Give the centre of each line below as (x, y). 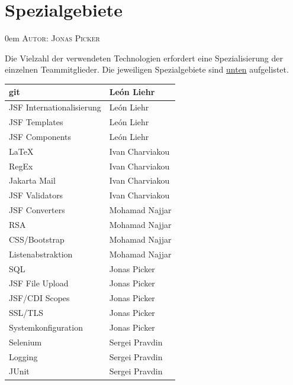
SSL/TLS (26, 313)
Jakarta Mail (32, 180)
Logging (23, 356)
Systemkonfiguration (46, 327)
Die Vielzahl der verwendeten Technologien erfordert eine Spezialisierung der (144, 58)
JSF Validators (36, 195)
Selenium (25, 342)
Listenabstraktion (41, 254)
